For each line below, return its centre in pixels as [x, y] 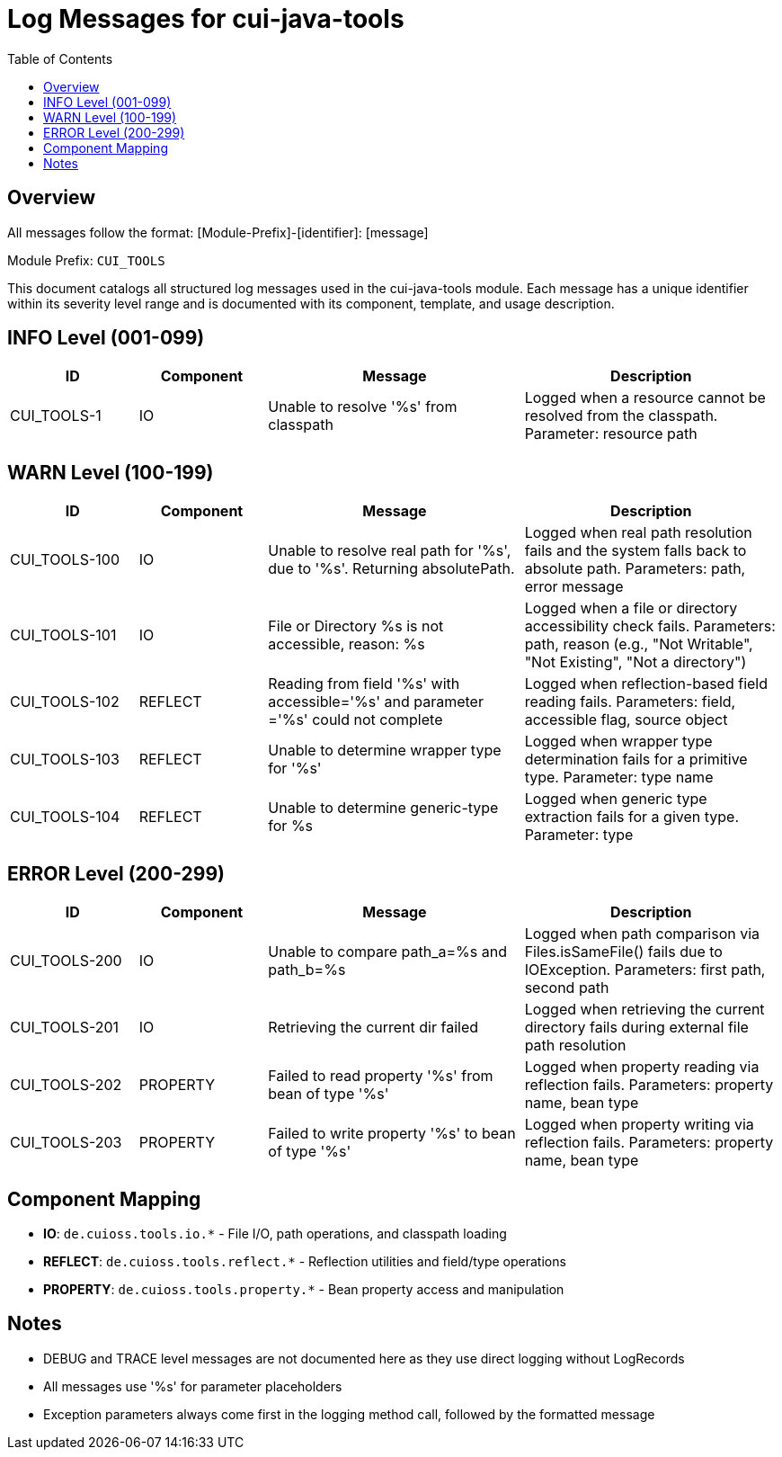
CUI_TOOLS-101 [63, 635]
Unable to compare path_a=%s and [387, 952]
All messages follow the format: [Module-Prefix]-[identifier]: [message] [218, 232]
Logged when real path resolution [638, 533]
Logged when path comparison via [642, 934]
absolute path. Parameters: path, [635, 569]
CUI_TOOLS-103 [65, 760]
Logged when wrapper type [618, 742]
